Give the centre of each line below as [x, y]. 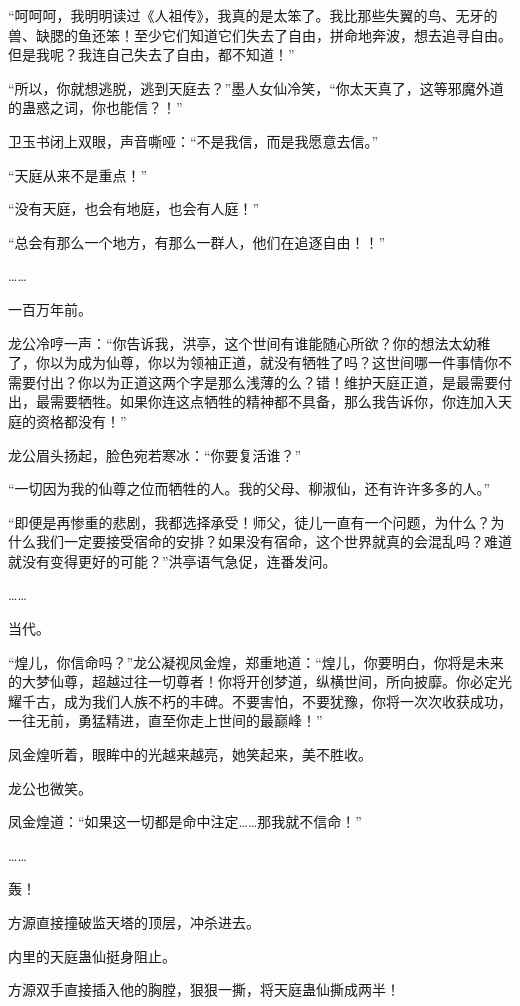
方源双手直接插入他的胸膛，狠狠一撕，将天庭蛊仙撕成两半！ [204, 989]
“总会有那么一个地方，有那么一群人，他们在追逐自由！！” [197, 241]
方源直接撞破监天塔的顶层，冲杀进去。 [134, 922]
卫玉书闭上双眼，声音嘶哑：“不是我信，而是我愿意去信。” [193, 140]
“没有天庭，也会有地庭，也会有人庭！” [134, 208]
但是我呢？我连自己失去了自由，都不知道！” [151, 54]
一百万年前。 [50, 308]
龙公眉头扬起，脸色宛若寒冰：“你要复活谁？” [155, 454]
